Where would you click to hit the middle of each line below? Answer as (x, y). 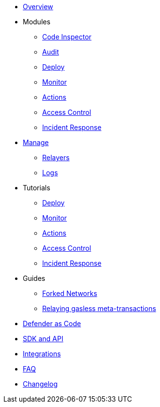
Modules (37, 22)
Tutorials (37, 188)
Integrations (42, 354)
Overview (38, 7)
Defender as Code (52, 324)
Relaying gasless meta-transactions (99, 308)
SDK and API (43, 339)
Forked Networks (70, 293)
